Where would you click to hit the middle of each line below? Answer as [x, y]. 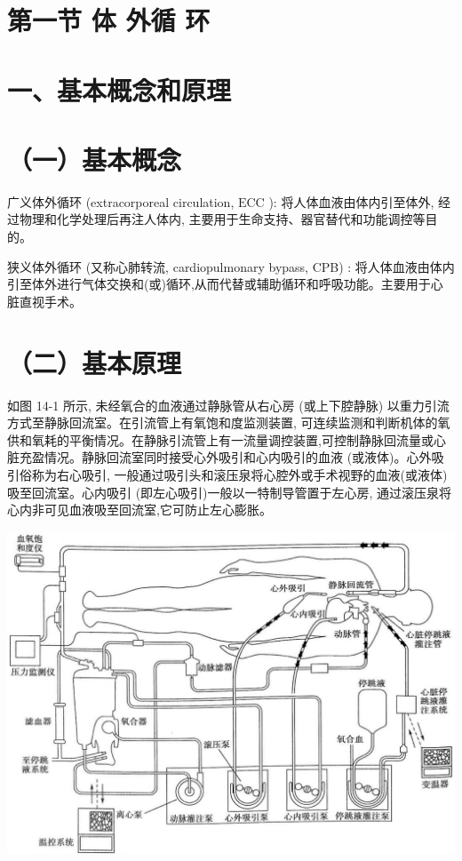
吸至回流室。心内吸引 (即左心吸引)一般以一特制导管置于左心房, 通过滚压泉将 [230, 492]
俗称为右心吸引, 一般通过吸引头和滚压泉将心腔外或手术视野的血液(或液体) [233, 474]
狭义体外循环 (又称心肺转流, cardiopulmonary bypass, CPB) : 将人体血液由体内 [231, 266]
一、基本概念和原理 [119, 89]
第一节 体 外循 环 [109, 20]
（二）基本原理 [95, 362]
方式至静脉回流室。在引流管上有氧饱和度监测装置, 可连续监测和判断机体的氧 [229, 423]
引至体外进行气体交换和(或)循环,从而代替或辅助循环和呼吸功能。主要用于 [219, 284]
